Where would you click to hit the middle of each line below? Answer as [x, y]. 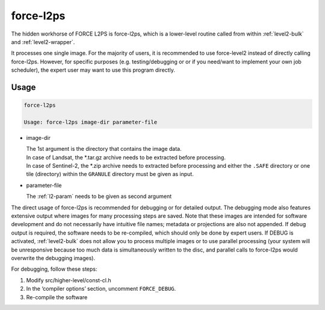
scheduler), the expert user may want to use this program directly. [93, 70]
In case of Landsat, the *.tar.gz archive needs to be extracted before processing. [126, 157]
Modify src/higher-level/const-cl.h [69, 280]
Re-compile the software [57, 297]
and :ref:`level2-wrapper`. [43, 42]
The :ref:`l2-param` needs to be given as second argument [99, 197]
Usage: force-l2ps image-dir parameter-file [91, 122]
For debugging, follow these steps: [54, 269]
